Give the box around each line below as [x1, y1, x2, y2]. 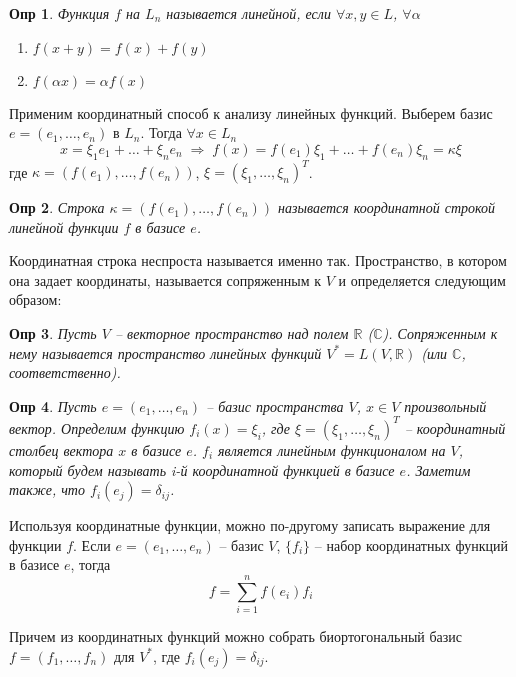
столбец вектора [9, 439, 114, 460]
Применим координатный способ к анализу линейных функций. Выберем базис [9, 102, 493, 123]
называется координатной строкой [278, 197, 496, 218]
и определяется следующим [338, 269, 506, 290]
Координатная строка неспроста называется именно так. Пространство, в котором [9, 250, 507, 271]
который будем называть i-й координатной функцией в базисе [9, 459, 395, 480]
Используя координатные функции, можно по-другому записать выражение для [9, 515, 491, 536]
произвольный [404, 395, 487, 416]
